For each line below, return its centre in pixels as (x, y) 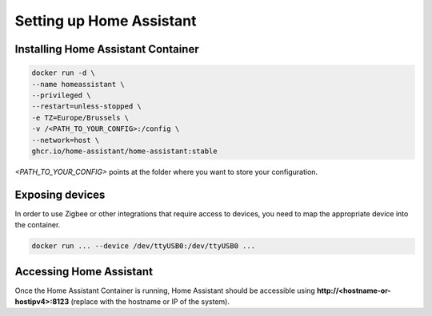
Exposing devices (60, 194)
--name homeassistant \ (78, 84)
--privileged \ (61, 95)
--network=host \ (66, 140)
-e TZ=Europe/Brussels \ (80, 117)
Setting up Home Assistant (106, 21)
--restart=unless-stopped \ (86, 107)
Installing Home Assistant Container (107, 49)
